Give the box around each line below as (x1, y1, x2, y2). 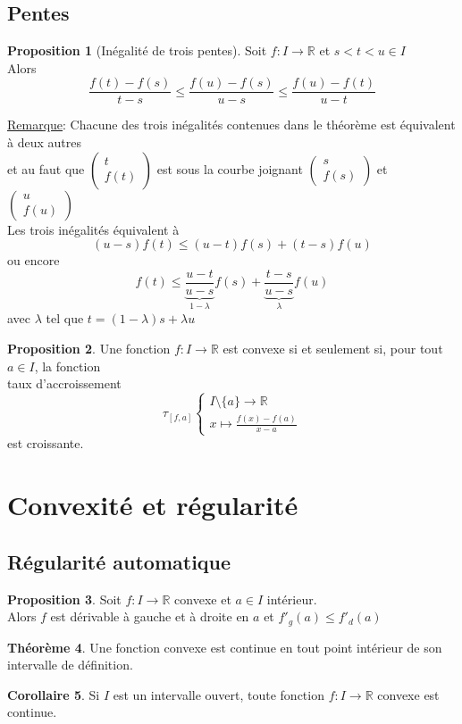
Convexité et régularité (7, 487, 298, 523)
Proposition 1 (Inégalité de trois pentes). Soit (7, 41, 267, 60)
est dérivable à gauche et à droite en (50, 607, 249, 626)
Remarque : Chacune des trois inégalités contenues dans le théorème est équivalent (7, 115, 456, 134)
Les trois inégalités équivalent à (7, 220, 180, 238)
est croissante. (7, 434, 84, 453)
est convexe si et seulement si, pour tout (223, 338, 443, 357)
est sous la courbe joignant (156, 159, 303, 178)
